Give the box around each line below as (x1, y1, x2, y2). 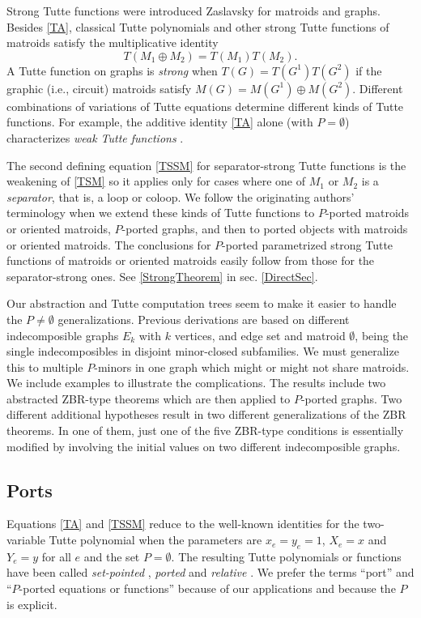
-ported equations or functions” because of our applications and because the (19, 580, 396, 597)
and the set (83, 548, 140, 565)
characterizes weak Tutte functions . (6, 129, 184, 146)
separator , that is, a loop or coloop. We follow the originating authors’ (6, 188, 355, 205)
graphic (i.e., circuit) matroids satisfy (6, 79, 192, 96)
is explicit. (6, 595, 57, 612)
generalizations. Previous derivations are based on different (57, 310, 350, 327)
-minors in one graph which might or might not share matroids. (94, 358, 410, 375)
